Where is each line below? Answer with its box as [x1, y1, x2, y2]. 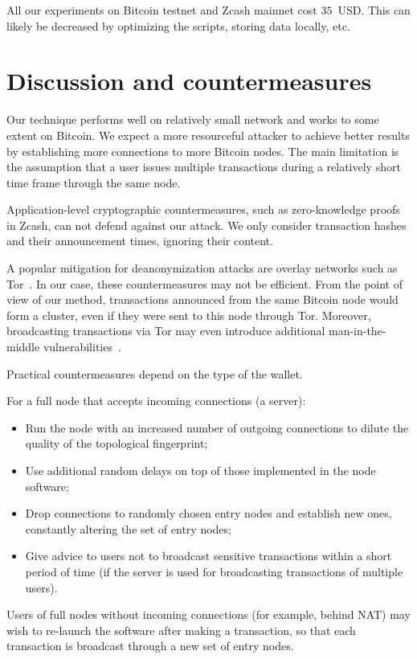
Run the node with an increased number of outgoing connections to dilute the [25, 419, 409, 436]
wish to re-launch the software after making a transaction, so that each [6, 621, 356, 638]
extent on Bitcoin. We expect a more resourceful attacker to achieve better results [6, 126, 410, 143]
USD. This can [337, 2, 411, 18]
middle [6, 338, 40, 355]
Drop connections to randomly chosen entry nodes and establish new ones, [25, 505, 392, 522]
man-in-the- [328, 322, 386, 339]
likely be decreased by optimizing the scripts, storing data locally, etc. [6, 17, 350, 34]
